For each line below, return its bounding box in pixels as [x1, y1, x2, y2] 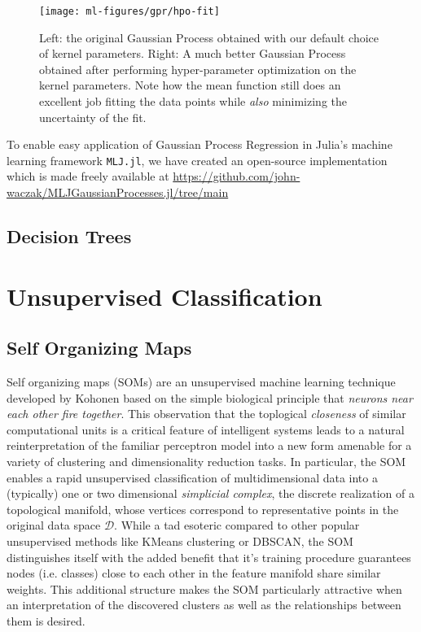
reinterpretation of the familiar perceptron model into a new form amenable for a [7, 437, 412, 454]
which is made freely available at [7, 168, 169, 185]
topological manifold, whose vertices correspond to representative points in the [7, 500, 399, 517]
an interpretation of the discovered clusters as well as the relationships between [7, 596, 401, 613]
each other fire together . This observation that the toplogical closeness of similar [7, 405, 406, 422]
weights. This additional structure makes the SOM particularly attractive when [7, 580, 402, 597]
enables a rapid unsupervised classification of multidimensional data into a [7, 469, 378, 486]
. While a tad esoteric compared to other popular [114, 516, 360, 534]
